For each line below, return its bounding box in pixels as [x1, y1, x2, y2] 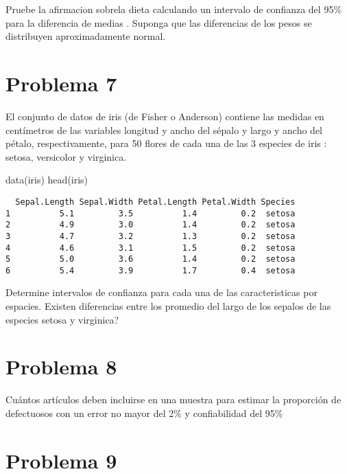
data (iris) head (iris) [5, 172, 88, 187]
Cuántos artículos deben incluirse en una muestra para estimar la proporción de [5, 392, 342, 407]
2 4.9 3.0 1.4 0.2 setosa [5, 220, 296, 230]
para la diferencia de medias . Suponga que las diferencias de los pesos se [5, 15, 312, 30]
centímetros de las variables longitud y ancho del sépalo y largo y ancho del [5, 122, 323, 137]
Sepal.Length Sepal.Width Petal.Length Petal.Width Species [15, 196, 296, 207]
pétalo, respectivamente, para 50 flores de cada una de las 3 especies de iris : [5, 136, 327, 150]
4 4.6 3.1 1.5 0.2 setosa [5, 242, 296, 253]
